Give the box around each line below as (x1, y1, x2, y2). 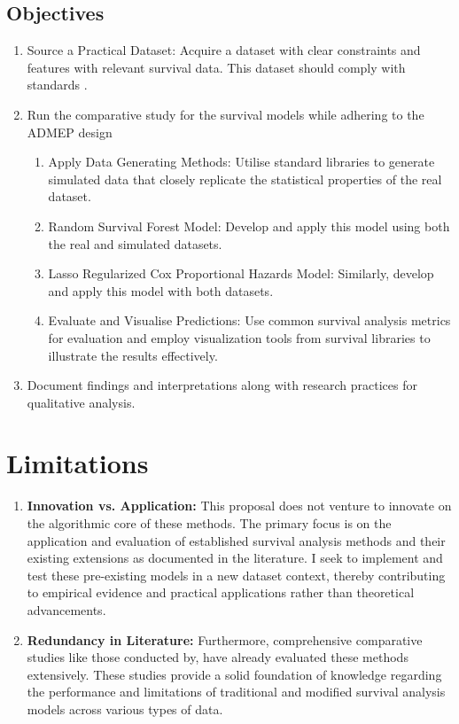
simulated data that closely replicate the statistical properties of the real (48, 169, 442, 188)
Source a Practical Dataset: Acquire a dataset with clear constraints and (27, 41, 421, 59)
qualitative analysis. (27, 393, 136, 411)
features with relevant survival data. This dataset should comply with (27, 58, 406, 76)
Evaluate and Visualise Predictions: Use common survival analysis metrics (48, 311, 451, 330)
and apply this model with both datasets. (48, 281, 274, 300)
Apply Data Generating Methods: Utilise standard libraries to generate (48, 152, 435, 171)
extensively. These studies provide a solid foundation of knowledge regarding (27, 665, 442, 683)
